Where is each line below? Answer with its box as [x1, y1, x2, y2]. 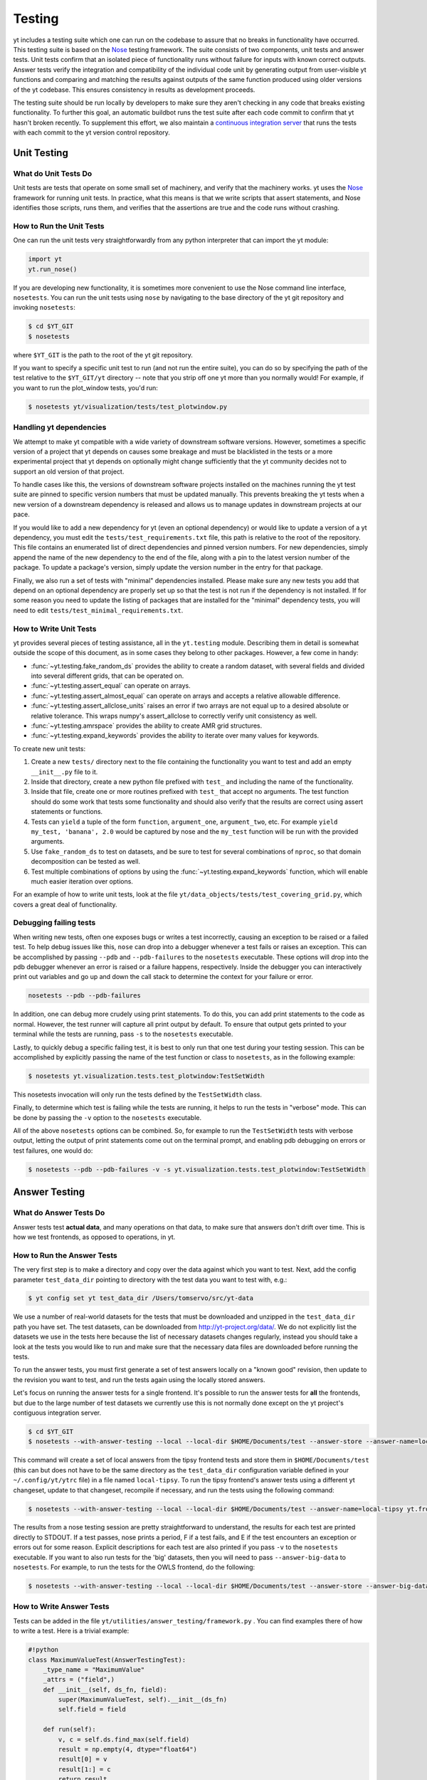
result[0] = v [58, 1755, 107, 1764]
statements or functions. [31, 807, 103, 816]
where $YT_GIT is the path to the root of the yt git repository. [13, 350, 194, 359]
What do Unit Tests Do [13, 168, 93, 178]
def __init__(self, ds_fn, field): [43, 1685, 167, 1694]
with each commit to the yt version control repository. [13, 128, 171, 137]
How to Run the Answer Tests [13, 1250, 117, 1260]
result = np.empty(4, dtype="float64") [58, 1745, 197, 1754]
